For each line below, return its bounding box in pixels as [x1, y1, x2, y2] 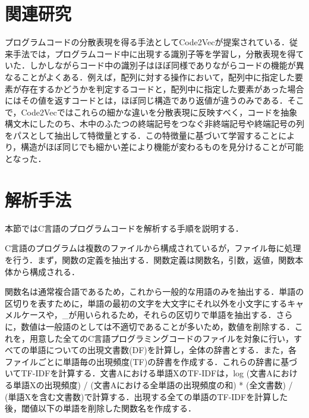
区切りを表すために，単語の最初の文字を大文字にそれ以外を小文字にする [5, 297, 288, 309]
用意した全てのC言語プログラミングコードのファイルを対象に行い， [29, 332, 294, 344]
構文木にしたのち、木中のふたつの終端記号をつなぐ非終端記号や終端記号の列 [5, 117, 304, 130]
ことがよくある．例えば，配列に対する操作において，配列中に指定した [21, 70, 295, 83]
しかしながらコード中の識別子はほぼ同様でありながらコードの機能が [29, 59, 296, 71]
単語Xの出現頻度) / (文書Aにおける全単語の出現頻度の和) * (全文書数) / [12, 378, 293, 391]
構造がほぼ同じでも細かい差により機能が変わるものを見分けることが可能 [21, 141, 304, 153]
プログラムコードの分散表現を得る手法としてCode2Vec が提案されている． [5, 36, 290, 48]
